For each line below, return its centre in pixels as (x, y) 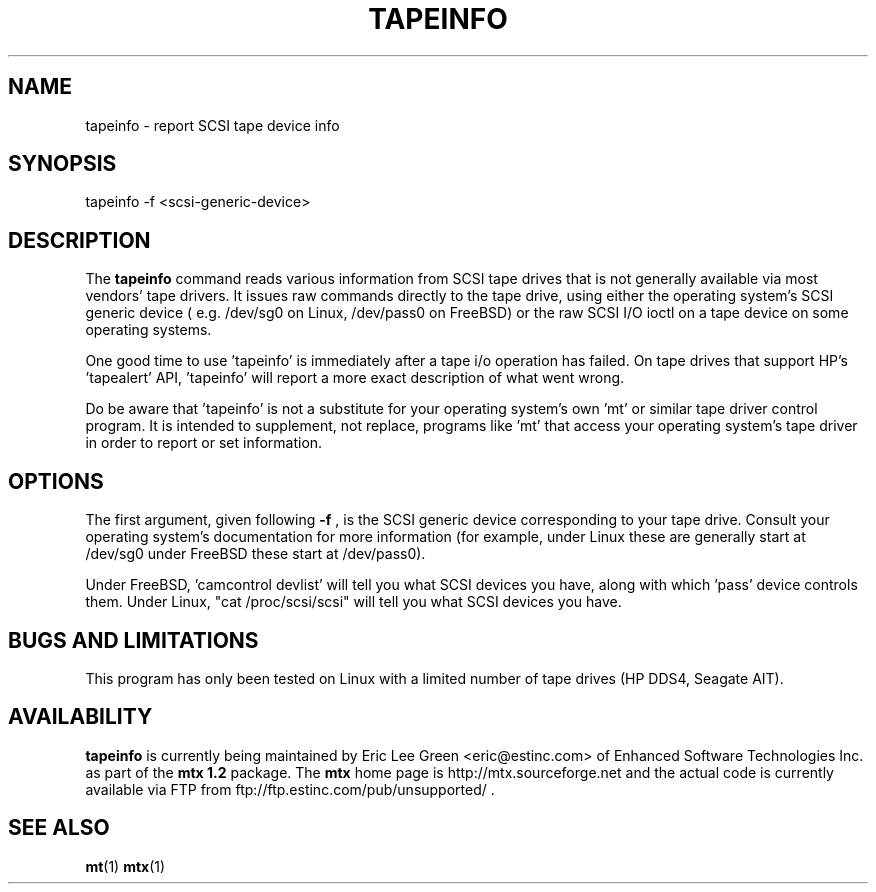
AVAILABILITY (80, 717)
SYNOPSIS (62, 164)
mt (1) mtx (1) (125, 866)
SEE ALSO (59, 828)
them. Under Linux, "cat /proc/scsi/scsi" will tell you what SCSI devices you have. (353, 602)
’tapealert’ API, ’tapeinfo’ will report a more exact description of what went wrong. (355, 378)
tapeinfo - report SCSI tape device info (212, 125)
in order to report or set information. (204, 443)
